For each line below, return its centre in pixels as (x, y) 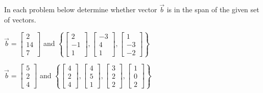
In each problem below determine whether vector (81, 9)
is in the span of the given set (213, 9)
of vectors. (20, 19)
